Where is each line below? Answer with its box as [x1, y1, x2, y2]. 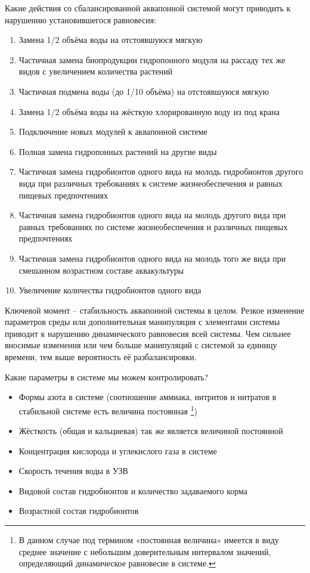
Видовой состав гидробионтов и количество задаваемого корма [18, 484, 247, 497]
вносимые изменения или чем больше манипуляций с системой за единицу [5, 339, 277, 351]
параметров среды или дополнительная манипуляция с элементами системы [5, 315, 280, 328]
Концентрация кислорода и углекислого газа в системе [18, 444, 217, 457]
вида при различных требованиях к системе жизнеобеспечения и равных [18, 176, 283, 189]
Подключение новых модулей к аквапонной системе [18, 125, 207, 138]
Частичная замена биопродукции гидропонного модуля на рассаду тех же [18, 53, 286, 66]
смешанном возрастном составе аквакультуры [18, 264, 184, 276]
